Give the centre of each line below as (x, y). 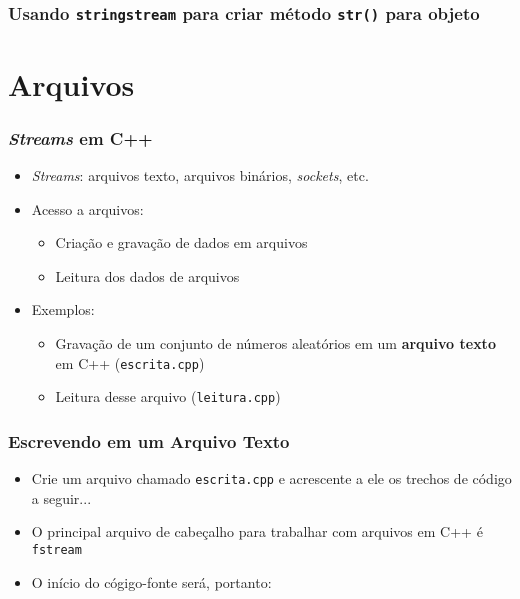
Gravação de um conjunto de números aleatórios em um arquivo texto (275, 342)
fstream (56, 549)
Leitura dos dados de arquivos (147, 275)
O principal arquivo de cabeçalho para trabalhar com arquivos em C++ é (257, 531)
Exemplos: (63, 309)
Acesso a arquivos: (87, 208)
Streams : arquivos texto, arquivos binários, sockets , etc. (200, 175)
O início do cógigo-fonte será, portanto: (151, 581)
